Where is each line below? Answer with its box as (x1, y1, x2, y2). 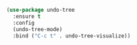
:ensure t (12, 12, 41, 20)
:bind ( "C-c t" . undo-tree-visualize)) (12, 32, 131, 39)
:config (12, 19, 35, 26)
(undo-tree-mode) (12, 26, 63, 33)
